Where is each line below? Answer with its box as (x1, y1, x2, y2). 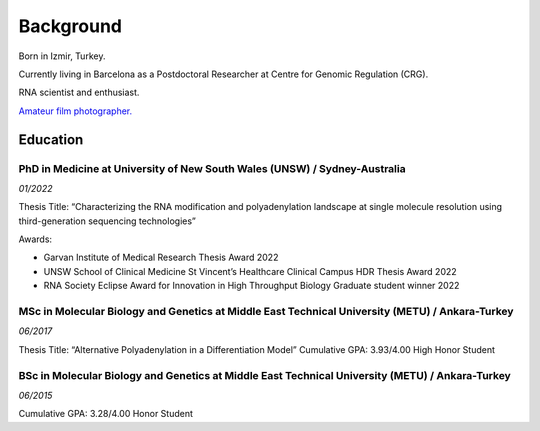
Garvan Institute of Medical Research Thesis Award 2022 (43, 251, 279, 264)
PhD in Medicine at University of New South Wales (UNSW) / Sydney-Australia (18, 161, 406, 175)
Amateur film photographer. (18, 105, 133, 117)
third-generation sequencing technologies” (18, 215, 197, 227)
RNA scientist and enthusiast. (18, 86, 140, 99)
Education (18, 131, 84, 148)
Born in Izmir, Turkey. (18, 50, 106, 62)
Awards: (18, 233, 53, 245)
